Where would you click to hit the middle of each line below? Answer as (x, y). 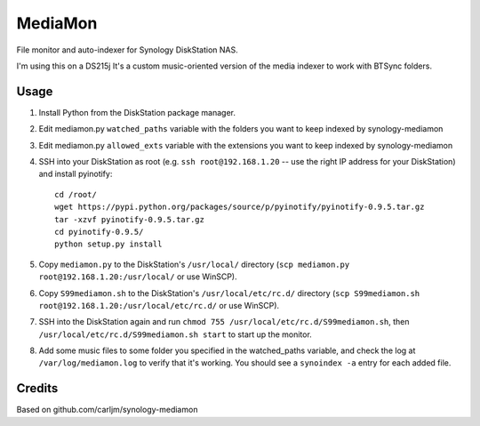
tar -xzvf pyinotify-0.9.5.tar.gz (129, 219)
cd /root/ (76, 194)
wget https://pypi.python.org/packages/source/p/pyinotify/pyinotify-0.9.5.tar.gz (240, 207)
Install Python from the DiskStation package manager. (137, 112)
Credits (37, 388)
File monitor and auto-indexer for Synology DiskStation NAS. (128, 50)
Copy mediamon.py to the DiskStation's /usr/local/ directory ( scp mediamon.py (194, 264)
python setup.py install (108, 244)
